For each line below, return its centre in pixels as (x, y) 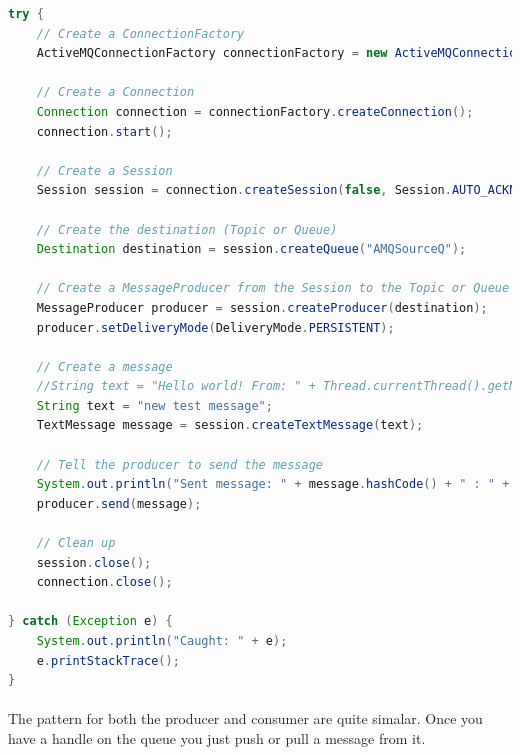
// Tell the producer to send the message (179, 464)
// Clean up (76, 543)
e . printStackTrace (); (108, 660)
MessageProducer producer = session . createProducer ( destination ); (262, 307)
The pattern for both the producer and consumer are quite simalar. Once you (245, 718)
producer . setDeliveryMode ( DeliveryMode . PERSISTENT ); (215, 327)
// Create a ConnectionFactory (140, 33)
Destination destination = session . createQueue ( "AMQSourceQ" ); (251, 249)
